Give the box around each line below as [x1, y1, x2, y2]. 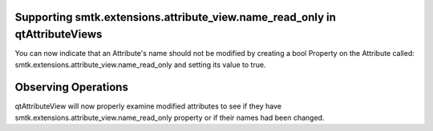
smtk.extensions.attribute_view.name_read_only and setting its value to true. [14, 60, 266, 69]
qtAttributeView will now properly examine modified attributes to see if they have [14, 101, 282, 111]
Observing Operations [14, 81, 128, 94]
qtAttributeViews [14, 28, 103, 42]
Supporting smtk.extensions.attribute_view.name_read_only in [14, 10, 337, 24]
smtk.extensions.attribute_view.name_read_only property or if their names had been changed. [14, 113, 325, 122]
